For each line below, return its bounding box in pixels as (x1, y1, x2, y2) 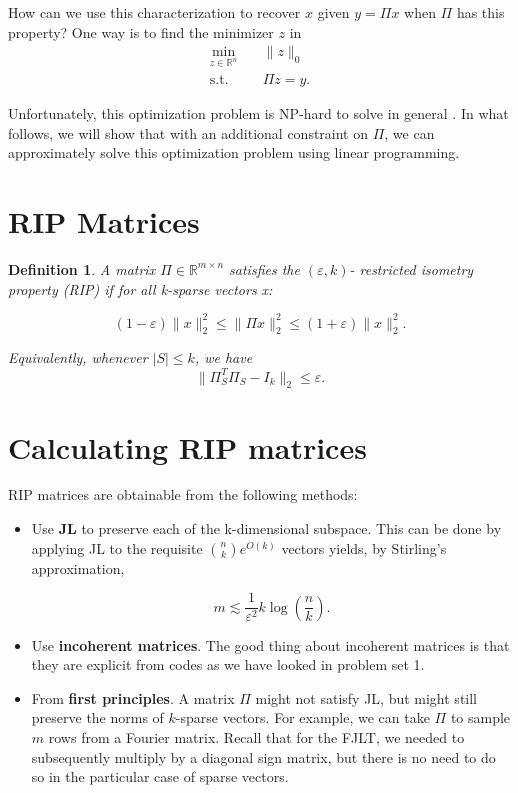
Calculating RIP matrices (8, 426, 367, 467)
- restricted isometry (349, 258, 474, 279)
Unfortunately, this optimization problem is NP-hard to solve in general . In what (8, 103, 509, 124)
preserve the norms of (31, 707, 164, 728)
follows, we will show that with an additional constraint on (8, 122, 369, 143)
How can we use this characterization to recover (8, 2, 301, 22)
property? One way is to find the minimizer (8, 21, 274, 42)
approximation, (31, 557, 125, 578)
